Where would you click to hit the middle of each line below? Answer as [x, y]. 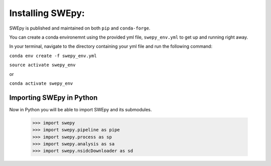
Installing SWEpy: [47, 13]
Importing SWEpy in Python [53, 98]
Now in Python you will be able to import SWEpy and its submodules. [81, 109]
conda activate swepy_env [41, 83]
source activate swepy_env [42, 65]
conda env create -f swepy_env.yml [53, 56]
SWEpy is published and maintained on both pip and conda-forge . [80, 28]
